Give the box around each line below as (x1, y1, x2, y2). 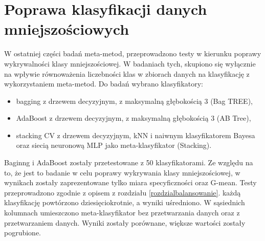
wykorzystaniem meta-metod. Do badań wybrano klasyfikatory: (4, 78, 203, 89)
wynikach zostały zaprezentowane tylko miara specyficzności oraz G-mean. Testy (4, 177, 257, 188)
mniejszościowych (4, 18, 129, 39)
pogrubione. (4, 227, 41, 238)
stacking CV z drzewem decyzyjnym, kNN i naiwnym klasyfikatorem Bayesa (16, 129, 255, 140)
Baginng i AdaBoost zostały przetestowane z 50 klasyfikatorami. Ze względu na (4, 157, 253, 168)
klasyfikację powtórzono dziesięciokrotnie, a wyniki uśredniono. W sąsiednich (4, 197, 245, 208)
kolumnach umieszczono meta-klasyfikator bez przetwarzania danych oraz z (4, 207, 240, 218)
